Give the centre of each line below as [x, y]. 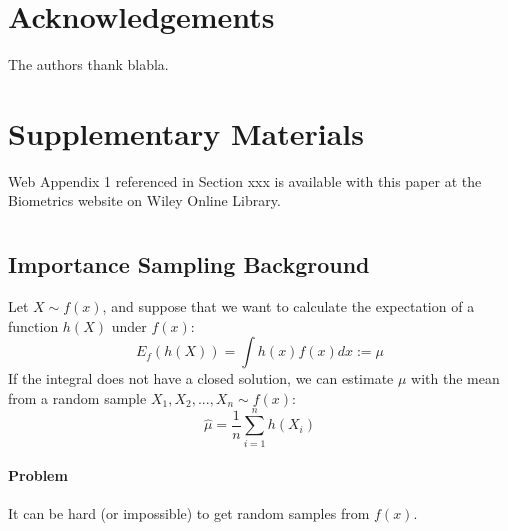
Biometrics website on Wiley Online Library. [144, 200]
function [33, 325]
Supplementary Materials [186, 132]
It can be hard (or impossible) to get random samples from [189, 513]
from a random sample [77, 397]
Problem [38, 475]
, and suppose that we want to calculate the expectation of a [288, 306]
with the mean [455, 378]
